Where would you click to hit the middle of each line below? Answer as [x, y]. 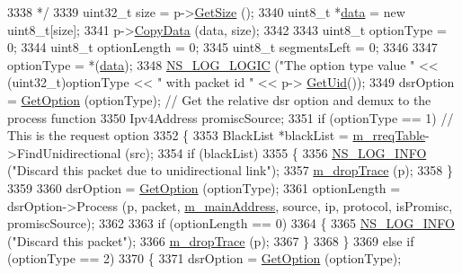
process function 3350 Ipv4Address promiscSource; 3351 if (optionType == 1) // [231, 117]
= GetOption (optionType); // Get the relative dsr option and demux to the [219, 99]
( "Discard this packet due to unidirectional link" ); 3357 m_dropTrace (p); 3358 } [230, 170]
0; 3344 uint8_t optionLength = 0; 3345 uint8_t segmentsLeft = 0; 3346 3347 [222, 47]
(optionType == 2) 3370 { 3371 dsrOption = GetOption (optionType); [204, 258]
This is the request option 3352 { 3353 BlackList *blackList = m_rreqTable [217, 135]
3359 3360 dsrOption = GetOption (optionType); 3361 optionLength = [204, 187]
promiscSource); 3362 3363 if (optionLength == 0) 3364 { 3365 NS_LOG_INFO [231, 223]
